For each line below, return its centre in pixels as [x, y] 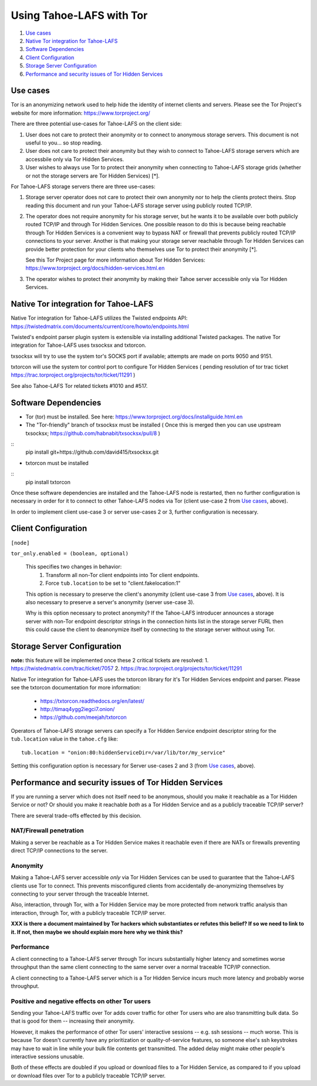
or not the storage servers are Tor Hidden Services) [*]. [92, 176]
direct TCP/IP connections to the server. [59, 851]
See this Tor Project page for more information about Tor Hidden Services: [115, 260]
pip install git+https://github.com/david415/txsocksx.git [92, 452]
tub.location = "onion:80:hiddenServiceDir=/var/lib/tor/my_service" [124, 753]
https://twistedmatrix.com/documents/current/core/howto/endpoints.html [100, 326]
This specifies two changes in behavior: [74, 567]
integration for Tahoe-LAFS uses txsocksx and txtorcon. [79, 345]
